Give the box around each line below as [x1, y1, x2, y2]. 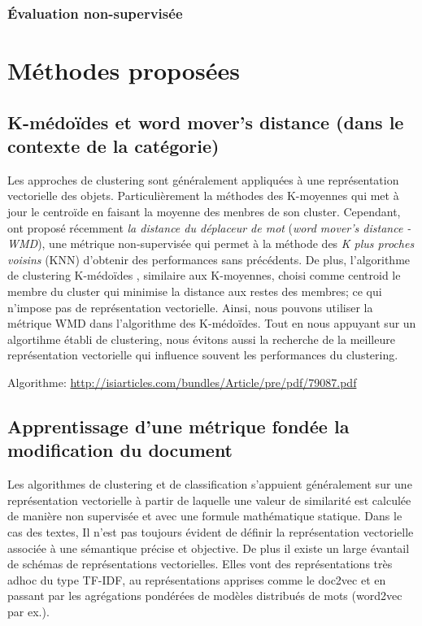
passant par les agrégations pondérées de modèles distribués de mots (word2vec [7, 587, 402, 604]
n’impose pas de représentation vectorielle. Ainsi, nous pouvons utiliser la [7, 298, 373, 315]
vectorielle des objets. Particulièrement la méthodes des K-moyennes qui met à [7, 187, 399, 204]
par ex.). [7, 602, 50, 619]
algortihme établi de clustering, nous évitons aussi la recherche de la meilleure [7, 330, 395, 347]
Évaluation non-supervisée [7, 2, 183, 23]
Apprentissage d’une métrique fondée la [7, 413, 350, 438]
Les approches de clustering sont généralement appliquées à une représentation [7, 171, 399, 188]
